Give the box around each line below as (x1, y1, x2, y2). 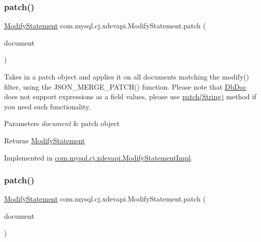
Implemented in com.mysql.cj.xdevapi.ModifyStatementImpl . (4, 152, 193, 163)
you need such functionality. (4, 101, 91, 111)
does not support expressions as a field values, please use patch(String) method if (4, 91, 256, 102)
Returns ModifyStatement (4, 135, 85, 145)
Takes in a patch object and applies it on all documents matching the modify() (4, 71, 249, 82)
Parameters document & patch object (4, 118, 120, 129)
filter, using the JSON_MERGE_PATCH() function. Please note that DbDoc (4, 81, 247, 92)
